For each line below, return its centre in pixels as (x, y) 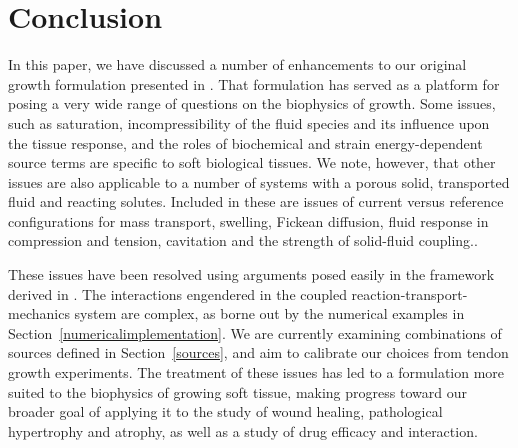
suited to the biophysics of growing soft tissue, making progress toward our (237, 391)
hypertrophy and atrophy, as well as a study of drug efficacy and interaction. (243, 430)
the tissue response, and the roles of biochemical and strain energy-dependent (245, 142)
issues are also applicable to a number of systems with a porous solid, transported (259, 181)
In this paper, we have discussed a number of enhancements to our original (237, 64)
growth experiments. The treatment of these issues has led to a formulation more (256, 372)
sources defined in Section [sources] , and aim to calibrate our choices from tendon (258, 352)
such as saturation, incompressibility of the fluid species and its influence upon (249, 122)
